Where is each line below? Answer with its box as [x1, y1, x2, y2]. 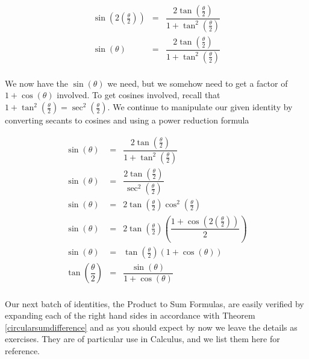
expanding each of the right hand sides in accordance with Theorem [5, 309, 255, 322]
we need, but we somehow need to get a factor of [107, 76, 288, 89]
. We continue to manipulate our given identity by [107, 101, 293, 113]
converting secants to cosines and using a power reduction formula [5, 114, 249, 126]
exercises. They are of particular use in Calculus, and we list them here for [5, 332, 280, 345]
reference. [5, 344, 40, 357]
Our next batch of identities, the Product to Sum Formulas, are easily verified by [5, 297, 304, 310]
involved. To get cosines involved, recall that [57, 89, 220, 101]
